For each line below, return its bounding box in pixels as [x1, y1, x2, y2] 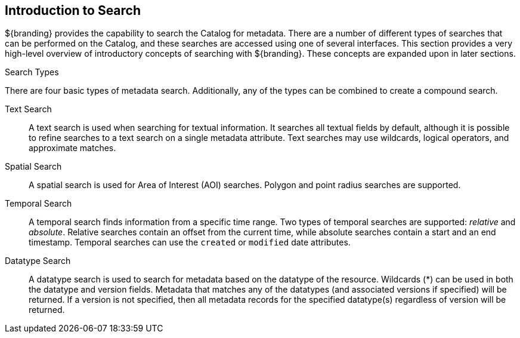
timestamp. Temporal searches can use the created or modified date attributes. [29, 237, 351, 248]
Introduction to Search [5, 3, 141, 18]
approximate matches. [29, 143, 116, 153]
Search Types [5, 67, 59, 78]
